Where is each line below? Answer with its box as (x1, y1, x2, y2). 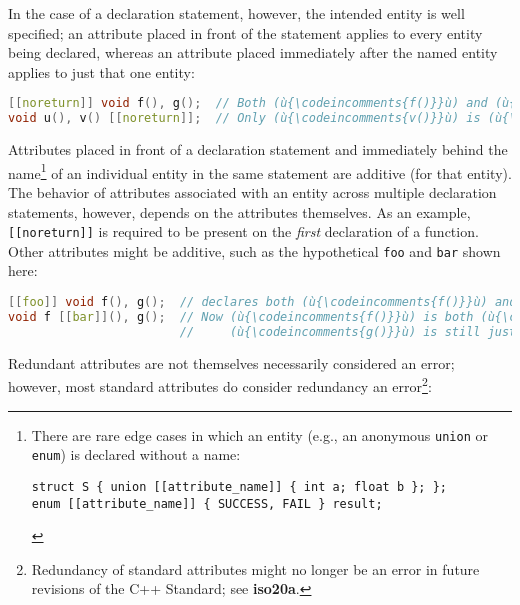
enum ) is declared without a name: (31, 444, 241, 465)
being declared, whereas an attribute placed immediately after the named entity (8, 42, 498, 63)
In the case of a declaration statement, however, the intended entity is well (8, 3, 465, 23)
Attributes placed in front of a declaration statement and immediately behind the (8, 139, 508, 160)
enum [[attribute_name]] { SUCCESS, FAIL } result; (31, 496, 383, 511)
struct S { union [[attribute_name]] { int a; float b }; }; (31, 479, 448, 494)
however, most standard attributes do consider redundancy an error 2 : (8, 373, 432, 396)
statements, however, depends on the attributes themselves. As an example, (8, 201, 471, 222)
